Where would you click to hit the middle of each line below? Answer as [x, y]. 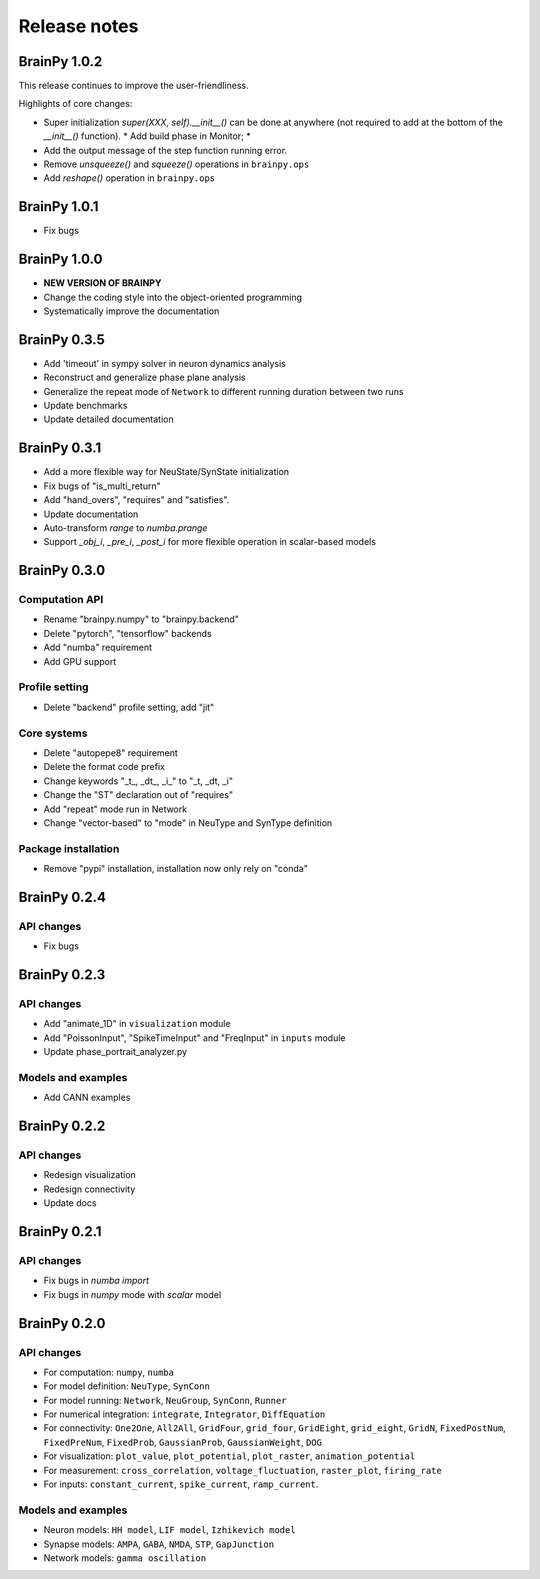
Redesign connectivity [89, 1189]
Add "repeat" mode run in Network [115, 809]
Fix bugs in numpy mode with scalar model [132, 1294]
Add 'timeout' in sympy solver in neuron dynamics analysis [165, 363]
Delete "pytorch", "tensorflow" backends [127, 633]
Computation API [61, 600]
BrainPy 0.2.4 [62, 896]
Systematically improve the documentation [131, 311]
